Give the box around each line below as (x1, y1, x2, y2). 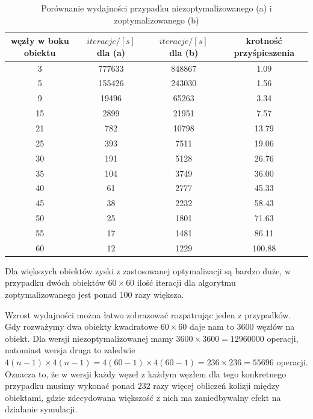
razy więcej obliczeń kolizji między (153, 379, 280, 392)
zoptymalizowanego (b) (114, 13, 199, 26)
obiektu (23, 46, 56, 58)
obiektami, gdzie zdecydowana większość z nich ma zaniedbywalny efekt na (5, 391, 281, 403)
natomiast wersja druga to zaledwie (5, 344, 135, 356)
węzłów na (256, 320, 295, 333)
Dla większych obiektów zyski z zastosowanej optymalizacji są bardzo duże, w (5, 264, 291, 277)
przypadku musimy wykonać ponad (5, 379, 135, 392)
